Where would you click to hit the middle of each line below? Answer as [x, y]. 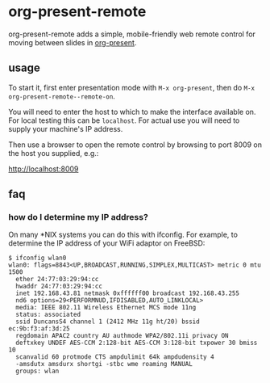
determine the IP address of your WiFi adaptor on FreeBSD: [107, 243]
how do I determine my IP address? [79, 217]
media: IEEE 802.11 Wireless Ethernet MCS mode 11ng [106, 308]
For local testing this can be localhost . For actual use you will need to [124, 120]
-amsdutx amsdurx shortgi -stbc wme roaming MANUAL [104, 364]
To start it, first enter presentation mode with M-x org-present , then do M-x [132, 87]
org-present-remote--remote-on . [62, 96]
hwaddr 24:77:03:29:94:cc [59, 286]
